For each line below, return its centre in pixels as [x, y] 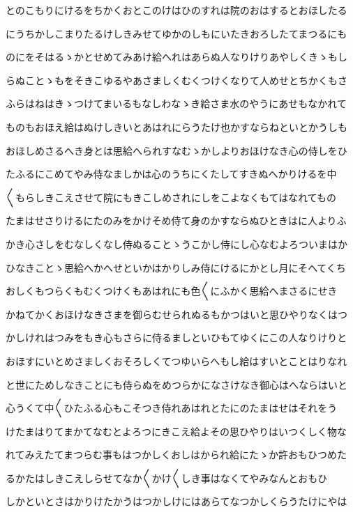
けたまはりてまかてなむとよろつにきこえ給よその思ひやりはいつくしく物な [176, 431]
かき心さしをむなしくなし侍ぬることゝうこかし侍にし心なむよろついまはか [176, 243]
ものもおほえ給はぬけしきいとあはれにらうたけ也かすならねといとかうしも [176, 126]
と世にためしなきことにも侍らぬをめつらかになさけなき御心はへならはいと [176, 384]
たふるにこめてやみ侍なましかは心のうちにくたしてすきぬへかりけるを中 [171, 174]
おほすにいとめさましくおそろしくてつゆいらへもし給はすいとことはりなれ [176, 360]
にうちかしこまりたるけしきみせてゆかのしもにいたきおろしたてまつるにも [176, 33]
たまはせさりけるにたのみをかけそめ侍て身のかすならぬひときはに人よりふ [176, 220]
